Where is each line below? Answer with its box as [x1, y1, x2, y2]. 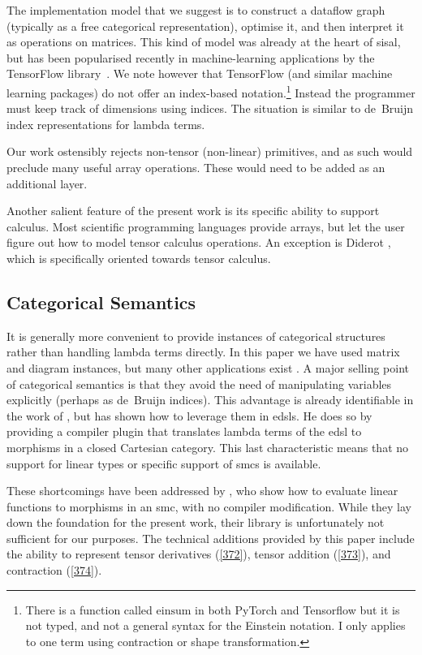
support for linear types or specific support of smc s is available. [6, 455, 321, 472]
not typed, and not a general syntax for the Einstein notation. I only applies [25, 617, 406, 634]
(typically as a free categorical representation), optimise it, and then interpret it [6, 17, 404, 34]
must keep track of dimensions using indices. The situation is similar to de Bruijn [6, 100, 414, 117]
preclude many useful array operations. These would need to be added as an [6, 159, 385, 175]
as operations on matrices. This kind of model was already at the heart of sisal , [6, 33, 401, 50]
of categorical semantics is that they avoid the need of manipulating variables [6, 375, 392, 392]
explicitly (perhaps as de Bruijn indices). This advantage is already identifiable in [6, 391, 414, 408]
